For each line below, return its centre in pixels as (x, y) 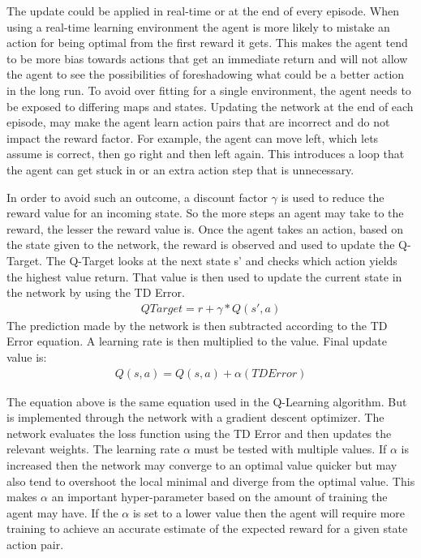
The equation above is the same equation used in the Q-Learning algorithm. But (207, 401)
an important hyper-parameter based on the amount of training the (219, 497)
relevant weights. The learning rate (93, 449)
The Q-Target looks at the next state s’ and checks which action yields (221, 260)
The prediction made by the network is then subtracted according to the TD (197, 325)
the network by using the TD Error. (96, 292)
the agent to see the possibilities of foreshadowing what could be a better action (206, 74)
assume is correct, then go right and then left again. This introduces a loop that (206, 154)
